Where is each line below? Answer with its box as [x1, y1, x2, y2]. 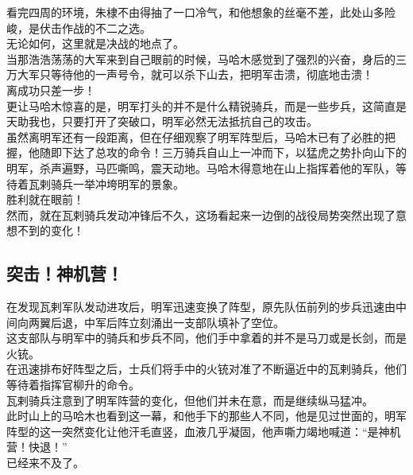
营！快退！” [6, 438, 68, 455]
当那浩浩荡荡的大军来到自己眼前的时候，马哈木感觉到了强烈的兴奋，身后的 [6, 50, 396, 67]
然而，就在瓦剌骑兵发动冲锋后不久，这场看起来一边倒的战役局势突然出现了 [6, 206, 396, 223]
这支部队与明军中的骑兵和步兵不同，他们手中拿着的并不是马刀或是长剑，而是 [6, 329, 407, 346]
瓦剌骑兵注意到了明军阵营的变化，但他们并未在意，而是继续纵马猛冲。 [6, 391, 373, 408]
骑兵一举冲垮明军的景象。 [50, 175, 184, 192]
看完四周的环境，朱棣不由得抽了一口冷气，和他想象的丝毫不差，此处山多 [6, 4, 384, 20]
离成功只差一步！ [6, 81, 95, 98]
